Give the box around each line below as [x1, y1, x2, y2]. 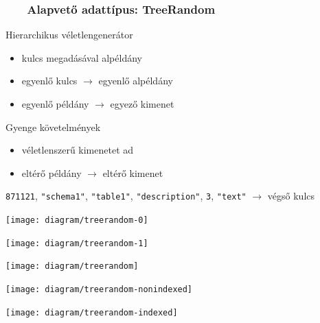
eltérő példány [21, 165, 82, 180]
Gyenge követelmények [5, 119, 101, 134]
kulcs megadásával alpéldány [21, 50, 142, 64]
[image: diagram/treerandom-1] [5, 238, 148, 248]
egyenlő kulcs [21, 73, 78, 88]
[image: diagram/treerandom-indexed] [5, 307, 178, 318]
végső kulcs [267, 189, 315, 203]
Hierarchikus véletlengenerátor [5, 27, 133, 42]
